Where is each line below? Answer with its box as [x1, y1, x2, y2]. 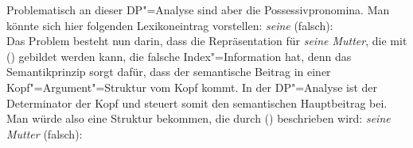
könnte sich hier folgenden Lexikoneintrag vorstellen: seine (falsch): [6, 17, 333, 33]
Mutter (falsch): [6, 125, 83, 142]
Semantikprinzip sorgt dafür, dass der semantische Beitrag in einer [6, 63, 331, 80]
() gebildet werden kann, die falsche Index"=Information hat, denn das [6, 47, 352, 64]
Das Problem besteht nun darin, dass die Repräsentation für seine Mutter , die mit [6, 32, 407, 49]
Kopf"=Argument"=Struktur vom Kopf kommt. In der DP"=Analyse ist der [6, 78, 378, 95]
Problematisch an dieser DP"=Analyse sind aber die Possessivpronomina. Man [6, 2, 390, 17]
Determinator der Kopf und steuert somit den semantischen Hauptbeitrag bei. [6, 94, 388, 111]
